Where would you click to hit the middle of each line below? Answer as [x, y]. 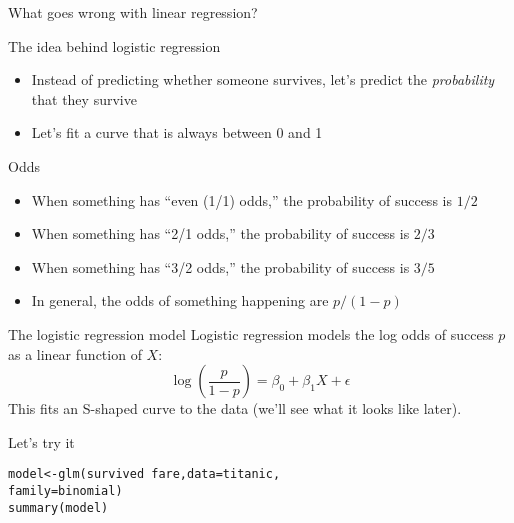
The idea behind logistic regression [114, 45]
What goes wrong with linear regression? [133, 12]
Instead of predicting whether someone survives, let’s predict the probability [263, 79]
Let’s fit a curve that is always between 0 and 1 [177, 132]
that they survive [84, 98]
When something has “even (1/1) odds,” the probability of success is [241, 199]
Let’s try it [41, 441]
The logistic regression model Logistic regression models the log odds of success [251, 333]
